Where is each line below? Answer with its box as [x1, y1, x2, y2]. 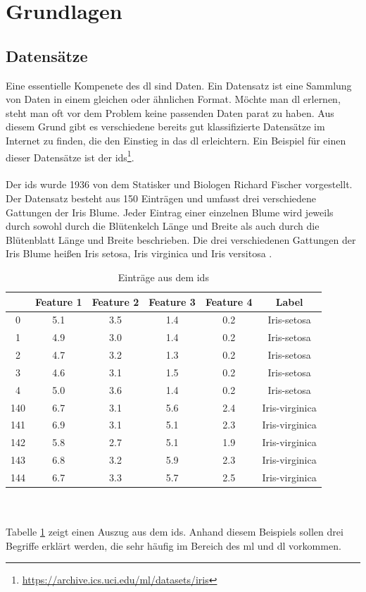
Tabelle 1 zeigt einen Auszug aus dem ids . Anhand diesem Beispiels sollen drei [6, 524, 343, 539]
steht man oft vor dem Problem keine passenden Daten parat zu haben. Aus [6, 105, 334, 120]
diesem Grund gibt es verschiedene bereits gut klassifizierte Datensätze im [6, 119, 325, 134]
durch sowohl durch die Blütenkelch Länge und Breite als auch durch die [6, 218, 320, 233]
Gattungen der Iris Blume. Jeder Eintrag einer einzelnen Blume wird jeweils [6, 204, 334, 219]
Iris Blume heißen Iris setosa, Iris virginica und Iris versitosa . [6, 246, 272, 261]
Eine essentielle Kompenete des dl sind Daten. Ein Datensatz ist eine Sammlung [6, 78, 352, 92]
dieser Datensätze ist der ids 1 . [6, 147, 134, 164]
